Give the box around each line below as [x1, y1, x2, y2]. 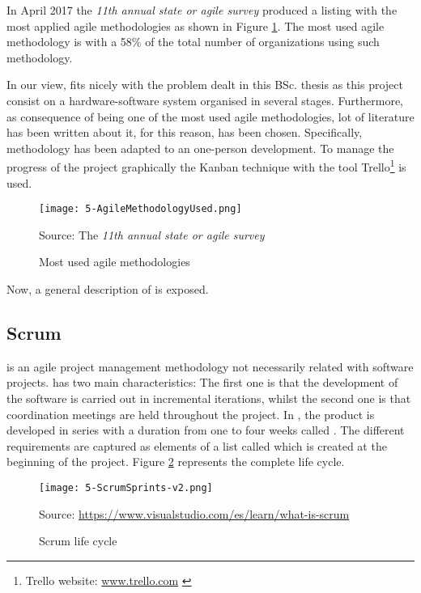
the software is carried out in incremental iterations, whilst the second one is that [6, 390, 411, 407]
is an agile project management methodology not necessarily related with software [6, 358, 414, 375]
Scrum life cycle [39, 532, 117, 549]
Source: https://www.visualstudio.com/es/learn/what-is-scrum [39, 505, 350, 522]
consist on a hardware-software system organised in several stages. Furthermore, [6, 91, 403, 108]
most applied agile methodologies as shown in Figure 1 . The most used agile [6, 17, 385, 34]
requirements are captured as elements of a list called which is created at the [6, 437, 387, 454]
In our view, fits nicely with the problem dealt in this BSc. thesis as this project [6, 76, 403, 93]
